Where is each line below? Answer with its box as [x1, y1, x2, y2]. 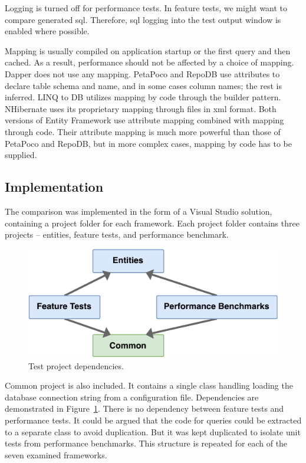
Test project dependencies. [28, 359, 124, 372]
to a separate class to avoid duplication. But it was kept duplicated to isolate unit [5, 425, 301, 438]
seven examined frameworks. [5, 448, 107, 461]
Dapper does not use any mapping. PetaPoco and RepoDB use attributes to [5, 67, 280, 80]
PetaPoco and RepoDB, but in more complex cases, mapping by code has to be [5, 137, 292, 149]
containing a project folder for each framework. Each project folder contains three [5, 216, 300, 229]
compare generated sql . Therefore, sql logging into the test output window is [5, 13, 281, 25]
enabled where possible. [5, 25, 90, 37]
